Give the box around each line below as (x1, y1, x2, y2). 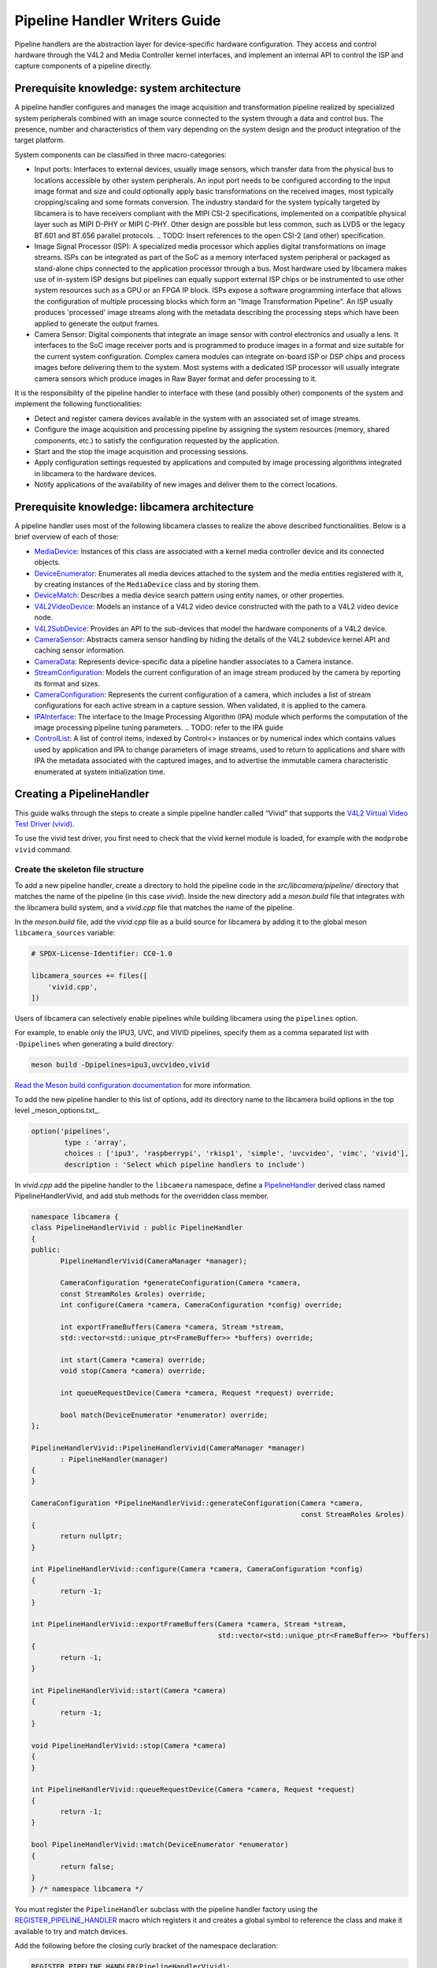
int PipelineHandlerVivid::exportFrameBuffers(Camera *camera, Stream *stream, (31, 1620, 347, 1629)
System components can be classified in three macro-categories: (14, 150, 228, 159)
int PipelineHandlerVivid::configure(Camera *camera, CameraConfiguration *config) (31, 1565, 364, 1574)
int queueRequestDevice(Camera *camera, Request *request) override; (60, 1389, 335, 1397)
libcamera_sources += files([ (31, 971, 148, 980)
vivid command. (14, 845, 72, 854)
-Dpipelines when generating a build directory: (14, 1039, 175, 1049)
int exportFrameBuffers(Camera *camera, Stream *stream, (60, 1322, 285, 1331)
